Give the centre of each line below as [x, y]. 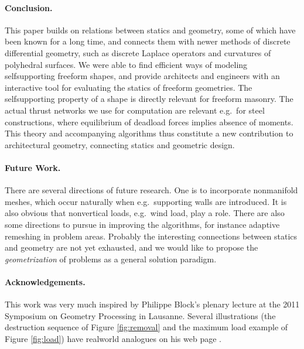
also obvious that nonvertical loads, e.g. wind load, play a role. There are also [145, 213]
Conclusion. [29, 7]
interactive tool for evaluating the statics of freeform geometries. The [129, 87]
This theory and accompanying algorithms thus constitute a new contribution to [149, 133]
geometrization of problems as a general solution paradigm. [111, 259]
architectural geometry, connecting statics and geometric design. [120, 144]
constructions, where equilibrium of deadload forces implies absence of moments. [149, 122]
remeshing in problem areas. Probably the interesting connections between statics [151, 236]
